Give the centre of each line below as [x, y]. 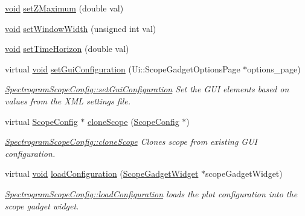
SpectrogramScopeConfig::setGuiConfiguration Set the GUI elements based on [147, 89]
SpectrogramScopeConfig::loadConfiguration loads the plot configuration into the [151, 193]
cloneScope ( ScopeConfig [133, 121]
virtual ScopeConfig [41, 121]
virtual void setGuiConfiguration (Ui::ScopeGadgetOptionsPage [123, 68]
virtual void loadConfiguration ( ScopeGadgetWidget [102, 173]
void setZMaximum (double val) [64, 8]
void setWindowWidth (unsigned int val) [81, 28]
